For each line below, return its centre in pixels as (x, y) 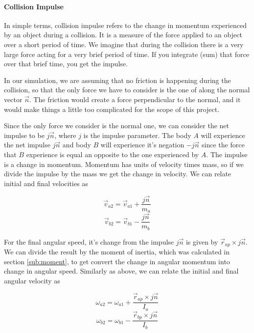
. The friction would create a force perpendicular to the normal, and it (135, 99)
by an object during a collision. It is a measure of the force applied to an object (123, 35)
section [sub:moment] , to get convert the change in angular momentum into (117, 261)
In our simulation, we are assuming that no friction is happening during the (117, 80)
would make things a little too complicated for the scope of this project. (112, 109)
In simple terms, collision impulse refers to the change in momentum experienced (125, 25)
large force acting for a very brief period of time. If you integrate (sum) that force (127, 54)
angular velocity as (32, 280)
